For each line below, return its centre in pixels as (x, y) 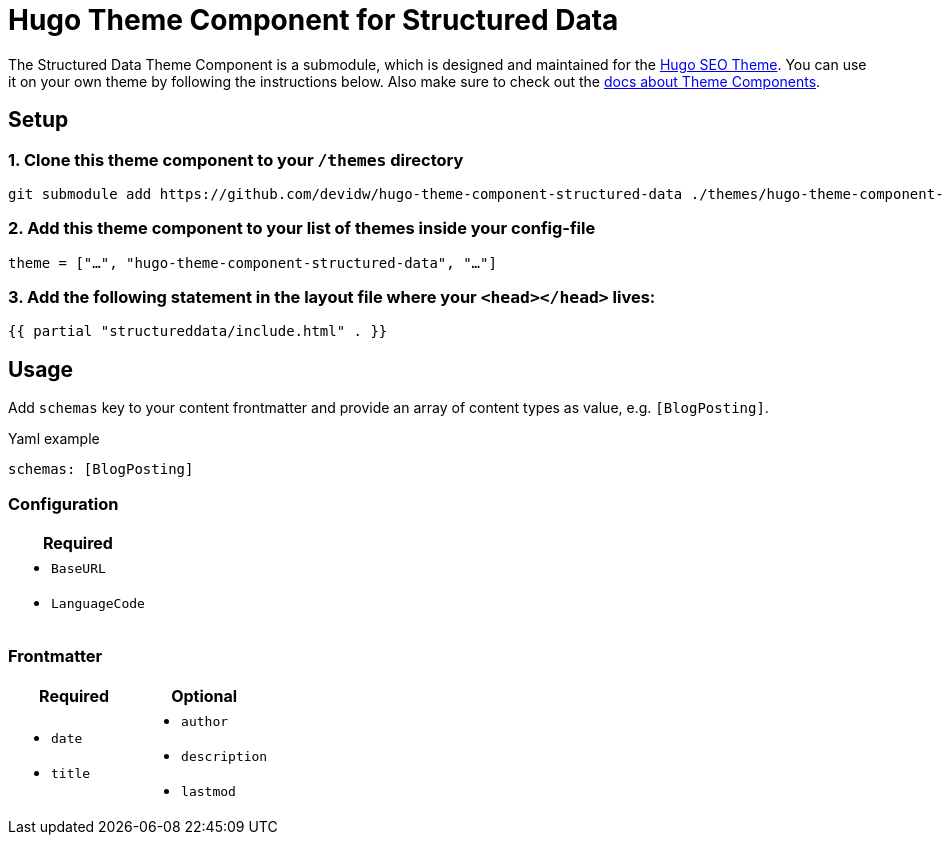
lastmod (208, 791)
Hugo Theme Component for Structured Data (313, 20)
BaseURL (78, 569)
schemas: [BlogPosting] (101, 469)
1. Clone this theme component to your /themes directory (236, 159)
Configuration (63, 503)
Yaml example (54, 439)
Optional (204, 695)
